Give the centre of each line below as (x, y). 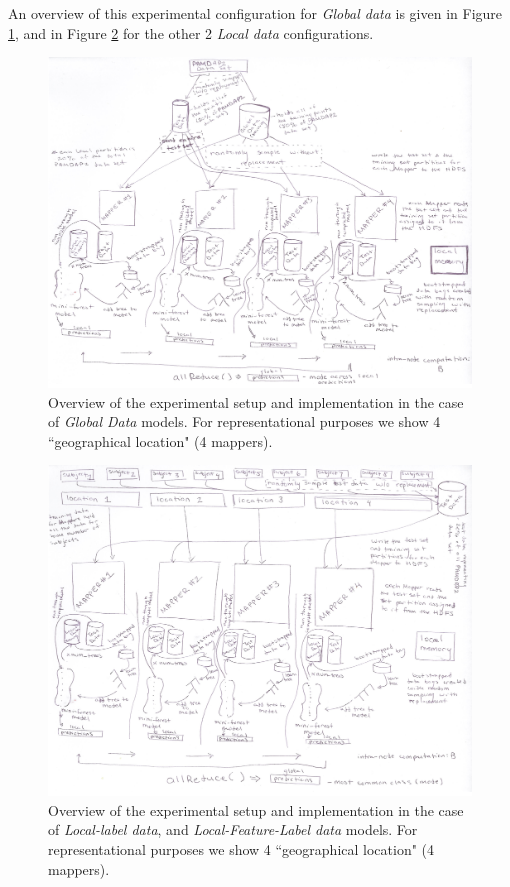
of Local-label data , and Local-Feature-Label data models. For (233, 829)
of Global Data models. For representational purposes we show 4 (244, 421)
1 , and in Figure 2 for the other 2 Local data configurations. (191, 32)
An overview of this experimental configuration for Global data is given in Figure (255, 13)
